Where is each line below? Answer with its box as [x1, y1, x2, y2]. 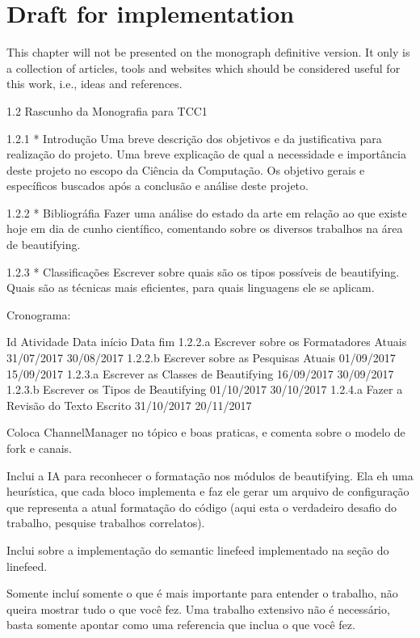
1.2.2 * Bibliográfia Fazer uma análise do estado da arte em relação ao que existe [6, 204, 407, 221]
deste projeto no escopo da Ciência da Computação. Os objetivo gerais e [6, 161, 365, 178]
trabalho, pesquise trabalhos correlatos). [6, 514, 205, 531]
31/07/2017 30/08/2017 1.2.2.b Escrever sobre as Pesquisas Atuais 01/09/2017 [6, 349, 396, 366]
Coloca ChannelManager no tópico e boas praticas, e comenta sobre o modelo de [6, 424, 405, 441]
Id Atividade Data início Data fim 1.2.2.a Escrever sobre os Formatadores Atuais [6, 333, 407, 350]
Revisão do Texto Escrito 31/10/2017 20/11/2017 [6, 396, 252, 413]
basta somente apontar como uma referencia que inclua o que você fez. [6, 616, 355, 633]
